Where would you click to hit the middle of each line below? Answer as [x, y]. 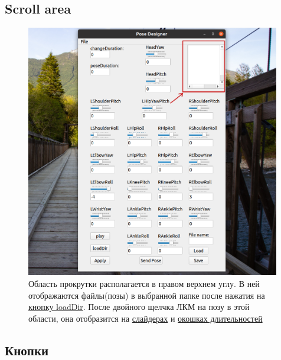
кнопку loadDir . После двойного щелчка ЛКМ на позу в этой [139, 307]
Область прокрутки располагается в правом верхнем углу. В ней [144, 283]
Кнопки [27, 350]
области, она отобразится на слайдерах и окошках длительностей [146, 318]
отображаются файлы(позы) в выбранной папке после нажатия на [147, 295]
